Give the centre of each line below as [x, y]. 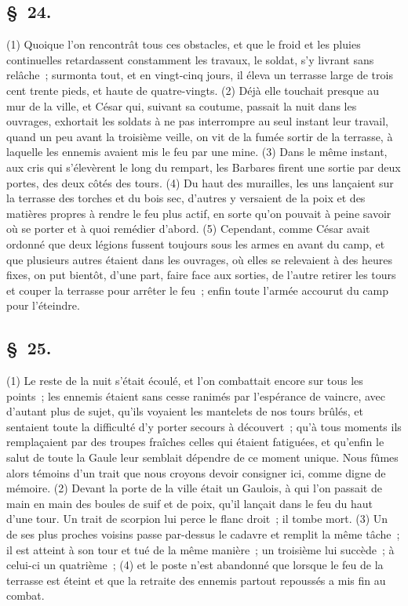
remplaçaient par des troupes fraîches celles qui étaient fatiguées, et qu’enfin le [195, 442]
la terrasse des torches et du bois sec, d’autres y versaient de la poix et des [186, 198]
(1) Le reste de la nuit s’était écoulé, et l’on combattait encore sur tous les [185, 381]
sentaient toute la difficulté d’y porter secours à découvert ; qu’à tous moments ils [204, 426]
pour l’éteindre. [43, 305]
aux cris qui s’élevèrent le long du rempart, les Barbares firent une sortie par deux [204, 167]
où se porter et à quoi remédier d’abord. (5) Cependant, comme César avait [188, 229]
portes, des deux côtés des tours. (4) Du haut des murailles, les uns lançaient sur [200, 182]
